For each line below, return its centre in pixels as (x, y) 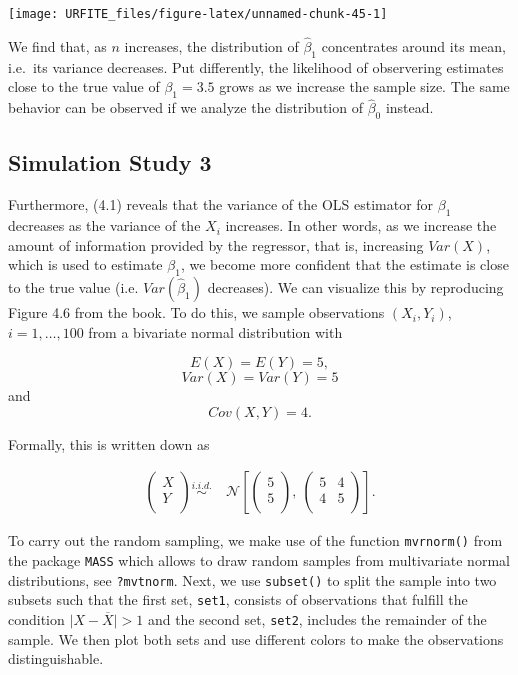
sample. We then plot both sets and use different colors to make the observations (256, 638)
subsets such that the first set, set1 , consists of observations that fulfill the (238, 599)
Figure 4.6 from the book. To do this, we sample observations (196, 312)
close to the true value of (84, 86)
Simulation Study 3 (110, 162)
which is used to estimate (85, 264)
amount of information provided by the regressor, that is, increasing (216, 244)
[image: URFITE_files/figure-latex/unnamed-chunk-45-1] (198, 14)
